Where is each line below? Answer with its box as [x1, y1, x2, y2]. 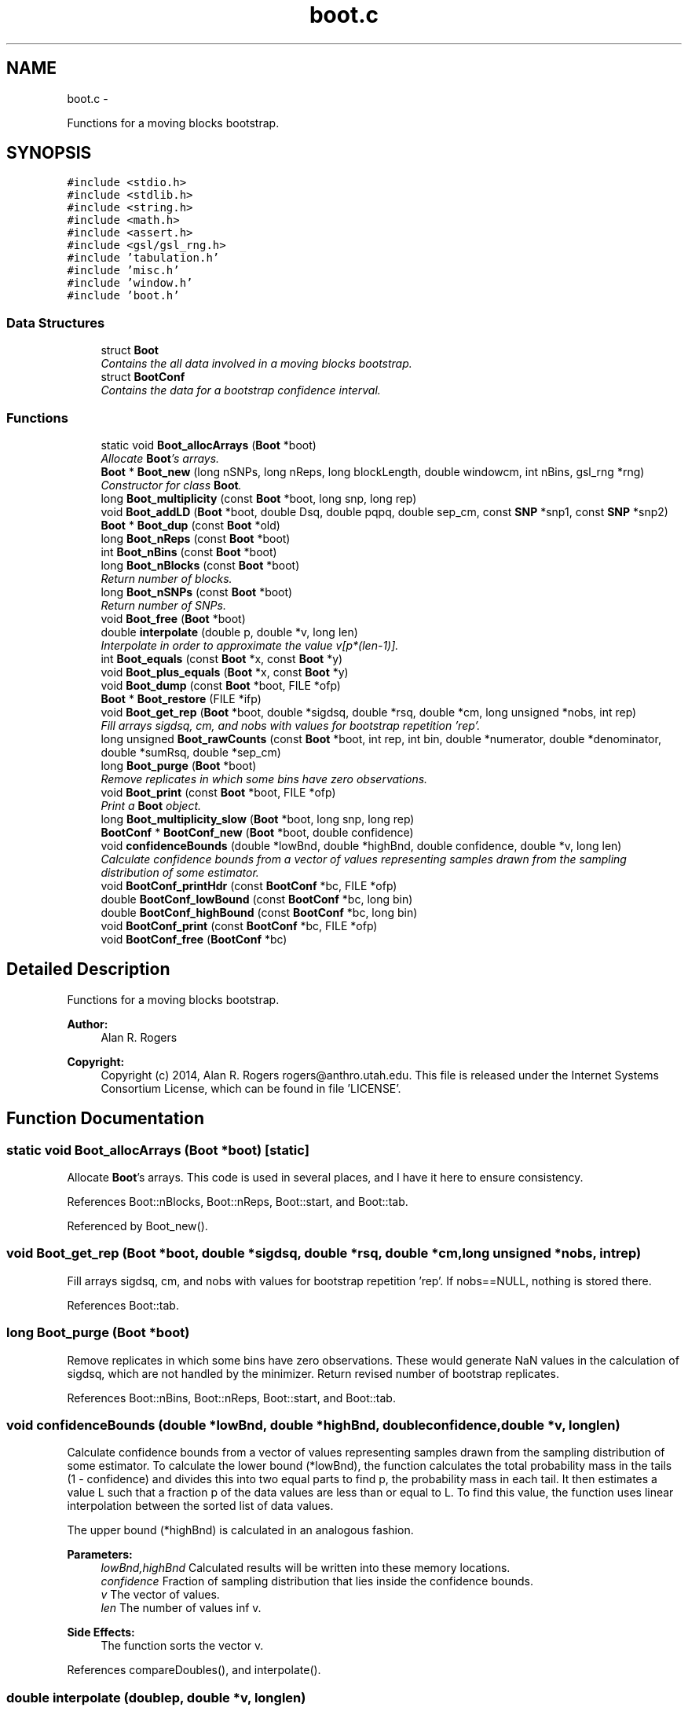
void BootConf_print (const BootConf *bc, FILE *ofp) [101, 918, 378, 932]
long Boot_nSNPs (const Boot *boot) [101, 584, 293, 599]
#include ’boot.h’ [67, 289, 180, 302]
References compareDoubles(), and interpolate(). [67, 1663, 321, 1677]
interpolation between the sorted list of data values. [67, 1499, 334, 1513]
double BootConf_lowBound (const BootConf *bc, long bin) [101, 892, 413, 906]
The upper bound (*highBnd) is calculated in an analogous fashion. [67, 1523, 414, 1537]
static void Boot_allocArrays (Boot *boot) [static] [6, 1141, 309, 1158]
